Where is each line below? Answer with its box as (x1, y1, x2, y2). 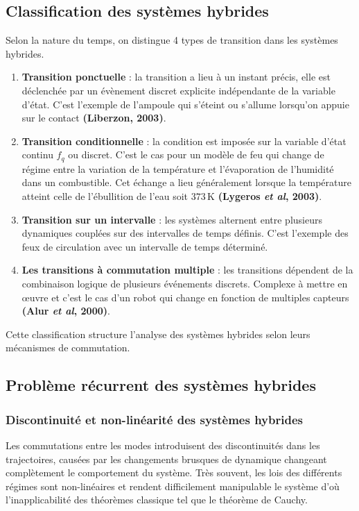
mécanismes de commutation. (6, 340, 130, 355)
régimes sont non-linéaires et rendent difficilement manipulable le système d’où (6, 478, 340, 493)
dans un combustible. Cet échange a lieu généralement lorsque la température (21, 175, 351, 190)
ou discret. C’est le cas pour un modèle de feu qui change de (68, 147, 324, 162)
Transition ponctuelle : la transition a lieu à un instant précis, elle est (21, 69, 331, 84)
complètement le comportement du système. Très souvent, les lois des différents (6, 465, 342, 480)
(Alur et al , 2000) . (21, 303, 110, 318)
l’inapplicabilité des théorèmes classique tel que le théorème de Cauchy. (6, 492, 308, 507)
